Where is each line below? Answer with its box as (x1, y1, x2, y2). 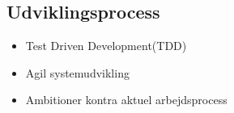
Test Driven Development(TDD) (25, 37, 187, 54)
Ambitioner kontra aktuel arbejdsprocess (25, 91, 228, 108)
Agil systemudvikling (25, 64, 130, 81)
